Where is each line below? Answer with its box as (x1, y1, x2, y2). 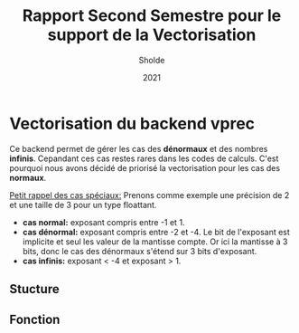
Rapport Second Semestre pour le (22, 5, 282, 26)
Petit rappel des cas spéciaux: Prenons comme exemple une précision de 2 (9, 189, 290, 200)
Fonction (9, 312, 61, 328)
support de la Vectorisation (47, 24, 257, 45)
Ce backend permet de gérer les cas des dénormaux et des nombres (9, 143, 268, 154)
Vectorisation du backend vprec (9, 113, 256, 134)
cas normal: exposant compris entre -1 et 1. (22, 216, 185, 227)
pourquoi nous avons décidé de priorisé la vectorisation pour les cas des (9, 162, 281, 173)
